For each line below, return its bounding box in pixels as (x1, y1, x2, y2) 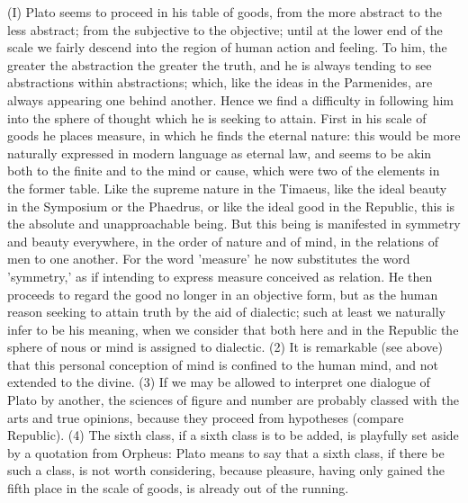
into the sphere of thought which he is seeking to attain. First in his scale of (7, 108, 427, 127)
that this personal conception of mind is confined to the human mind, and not (7, 355, 439, 373)
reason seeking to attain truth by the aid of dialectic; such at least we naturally (7, 302, 445, 321)
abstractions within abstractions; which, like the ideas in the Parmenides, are (7, 73, 433, 92)
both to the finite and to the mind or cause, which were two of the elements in (7, 161, 440, 180)
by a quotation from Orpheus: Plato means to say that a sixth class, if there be (7, 443, 445, 462)
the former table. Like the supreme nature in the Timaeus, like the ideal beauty (7, 178, 447, 197)
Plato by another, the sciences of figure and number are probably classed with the (7, 391, 459, 409)
